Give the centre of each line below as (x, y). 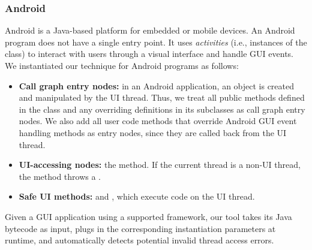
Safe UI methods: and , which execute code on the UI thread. (137, 196)
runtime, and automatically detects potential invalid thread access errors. (139, 240)
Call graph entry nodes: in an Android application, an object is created (157, 85)
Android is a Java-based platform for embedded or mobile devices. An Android (150, 30)
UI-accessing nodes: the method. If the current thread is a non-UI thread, (160, 165)
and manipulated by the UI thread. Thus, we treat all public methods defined (162, 97)
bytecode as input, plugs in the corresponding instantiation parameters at (140, 228)
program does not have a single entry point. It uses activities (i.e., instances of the (156, 42)
